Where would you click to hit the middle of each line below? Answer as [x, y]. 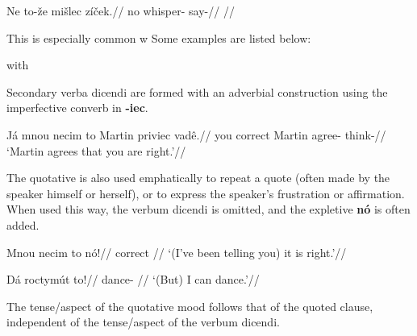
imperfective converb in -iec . [77, 108]
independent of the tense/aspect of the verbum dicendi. [143, 322]
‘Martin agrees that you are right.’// [96, 150]
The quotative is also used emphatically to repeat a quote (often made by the [198, 178]
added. [23, 224]
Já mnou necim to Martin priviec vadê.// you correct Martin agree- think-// [196, 134]
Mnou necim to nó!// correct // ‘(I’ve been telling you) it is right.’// [177, 252]
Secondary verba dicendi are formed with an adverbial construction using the [197, 91]
